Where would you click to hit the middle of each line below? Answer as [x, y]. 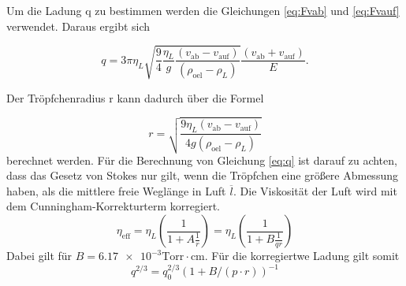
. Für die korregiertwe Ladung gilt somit [302, 256]
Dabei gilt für [39, 256]
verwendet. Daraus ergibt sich [78, 26]
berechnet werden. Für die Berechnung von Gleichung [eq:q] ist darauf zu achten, [202, 160]
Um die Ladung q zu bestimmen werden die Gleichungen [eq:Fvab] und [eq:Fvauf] [203, 10]
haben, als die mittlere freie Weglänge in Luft [116, 190]
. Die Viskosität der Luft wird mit [315, 190]
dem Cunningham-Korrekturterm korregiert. [113, 206]
